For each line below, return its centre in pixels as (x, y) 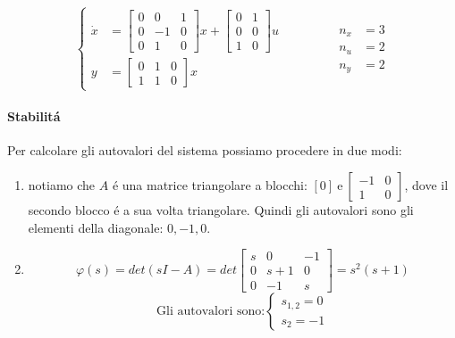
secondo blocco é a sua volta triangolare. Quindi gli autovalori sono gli (221, 210)
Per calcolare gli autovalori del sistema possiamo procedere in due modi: (205, 150)
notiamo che (62, 185)
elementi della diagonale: (96, 227)
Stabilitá (34, 116)
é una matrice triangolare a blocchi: (210, 185)
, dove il (426, 185)
